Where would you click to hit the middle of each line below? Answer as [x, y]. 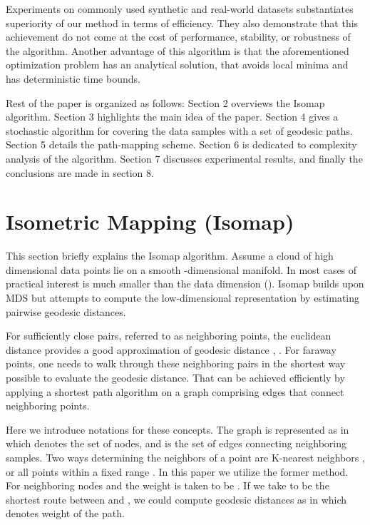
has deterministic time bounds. [73, 78]
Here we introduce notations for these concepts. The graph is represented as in [178, 429]
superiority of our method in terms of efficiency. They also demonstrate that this [182, 22]
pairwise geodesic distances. [66, 311]
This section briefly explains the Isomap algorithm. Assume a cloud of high [170, 256]
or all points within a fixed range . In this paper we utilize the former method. [177, 471]
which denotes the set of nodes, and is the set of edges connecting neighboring [176, 443]
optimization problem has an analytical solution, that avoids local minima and [177, 65]
